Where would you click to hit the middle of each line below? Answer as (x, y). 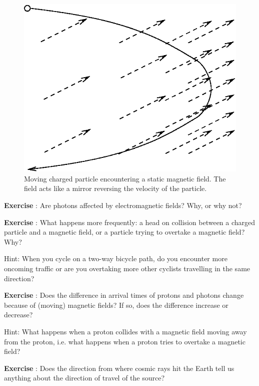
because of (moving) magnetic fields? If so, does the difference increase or (116, 305)
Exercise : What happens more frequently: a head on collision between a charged (130, 222)
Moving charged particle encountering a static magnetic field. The (125, 178)
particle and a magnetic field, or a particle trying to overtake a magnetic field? (124, 232)
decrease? (18, 315)
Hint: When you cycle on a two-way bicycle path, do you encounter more (116, 258)
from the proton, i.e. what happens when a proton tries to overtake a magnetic (125, 341)
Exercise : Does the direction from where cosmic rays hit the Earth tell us (119, 368)
